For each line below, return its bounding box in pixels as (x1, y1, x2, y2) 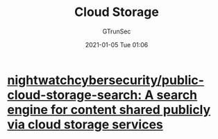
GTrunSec (102, 27, 131, 35)
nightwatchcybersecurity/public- (7, 72, 205, 88)
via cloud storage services (7, 116, 163, 132)
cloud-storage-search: (7, 87, 142, 103)
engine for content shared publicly (7, 101, 211, 117)
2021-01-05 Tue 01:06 (85, 40, 149, 49)
